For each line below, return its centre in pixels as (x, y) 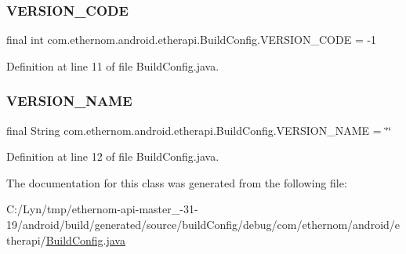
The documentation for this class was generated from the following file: (177, 182)
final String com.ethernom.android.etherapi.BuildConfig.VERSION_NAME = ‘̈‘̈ (199, 130)
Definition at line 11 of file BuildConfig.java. (113, 65)
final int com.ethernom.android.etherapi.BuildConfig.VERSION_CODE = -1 (192, 40)
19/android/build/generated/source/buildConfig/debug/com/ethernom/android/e (203, 224)
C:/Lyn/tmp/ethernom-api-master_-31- (102, 209)
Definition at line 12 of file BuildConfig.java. (113, 156)
